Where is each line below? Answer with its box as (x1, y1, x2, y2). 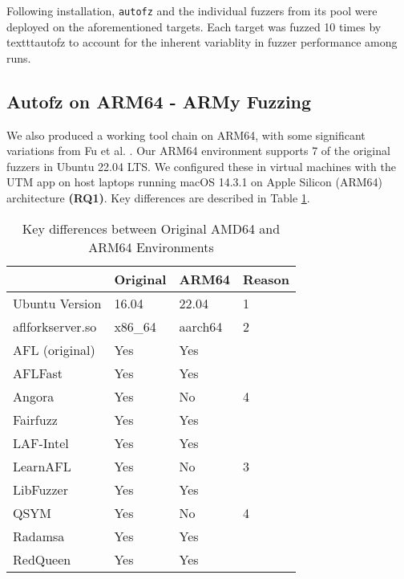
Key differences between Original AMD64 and (22, 218, 281, 238)
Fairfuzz (13, 410, 58, 429)
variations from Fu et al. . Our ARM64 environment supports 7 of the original (6, 142, 390, 159)
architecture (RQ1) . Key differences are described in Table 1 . (6, 190, 310, 206)
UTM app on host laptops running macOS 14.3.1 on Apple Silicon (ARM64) (6, 173, 383, 190)
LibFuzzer (13, 479, 68, 499)
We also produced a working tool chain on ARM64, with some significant (6, 126, 366, 143)
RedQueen (13, 549, 71, 569)
